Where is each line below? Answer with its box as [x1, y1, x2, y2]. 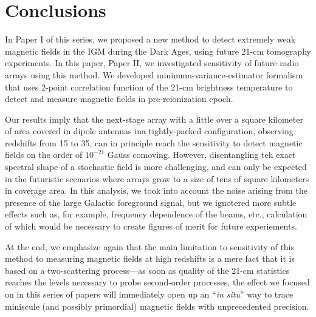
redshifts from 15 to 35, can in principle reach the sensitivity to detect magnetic [5, 136, 303, 149]
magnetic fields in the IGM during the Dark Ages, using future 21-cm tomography [5, 44, 311, 57]
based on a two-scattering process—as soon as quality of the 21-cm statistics [5, 264, 290, 276]
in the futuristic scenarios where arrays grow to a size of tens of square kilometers [5, 172, 309, 185]
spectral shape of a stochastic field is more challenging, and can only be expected [5, 160, 307, 173]
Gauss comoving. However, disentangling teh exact [107, 148, 296, 161]
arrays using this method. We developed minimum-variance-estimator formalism [5, 68, 303, 81]
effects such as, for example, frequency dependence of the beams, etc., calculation [5, 208, 307, 220]
